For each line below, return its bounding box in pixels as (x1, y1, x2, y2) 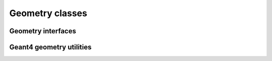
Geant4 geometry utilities (9, 43, 92, 51)
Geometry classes (9, 8, 88, 19)
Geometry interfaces (9, 27, 77, 35)
